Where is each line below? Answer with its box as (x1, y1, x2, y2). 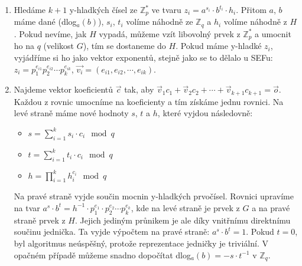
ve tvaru (151, 4, 181, 15)
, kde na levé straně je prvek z (131, 201, 240, 214)
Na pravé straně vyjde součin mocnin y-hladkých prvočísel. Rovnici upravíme (14, 190, 294, 202)
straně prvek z (14, 214, 66, 226)
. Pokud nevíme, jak (14, 27, 87, 40)
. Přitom (236, 4, 267, 15)
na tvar (14, 201, 40, 214)
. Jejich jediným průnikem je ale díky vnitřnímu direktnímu (74, 214, 291, 226)
